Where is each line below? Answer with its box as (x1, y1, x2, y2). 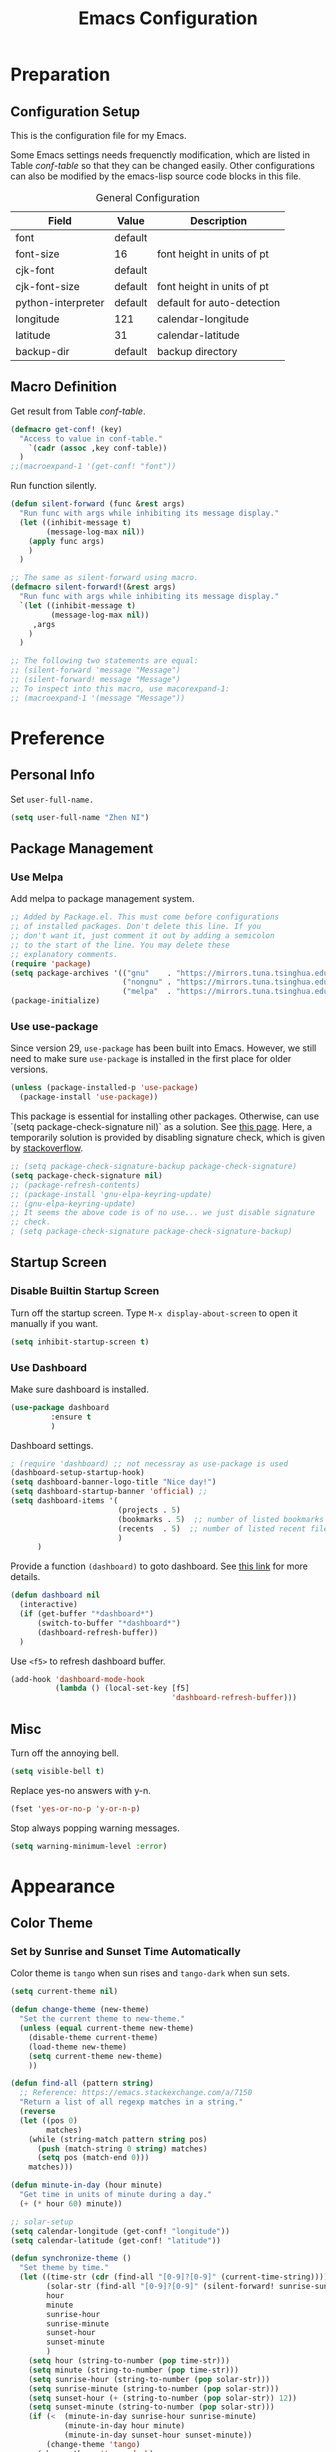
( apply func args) (28, 536, 105, 546)
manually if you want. (10, 1317, 99, 1329)
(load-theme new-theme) (28, 2042, 128, 2052)
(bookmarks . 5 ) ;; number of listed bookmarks (117, 1514, 325, 1524)
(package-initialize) (10, 996, 101, 1006)
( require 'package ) (10, 958, 92, 969)
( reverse (19, 2107, 56, 2117)
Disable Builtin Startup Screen (10, 1284, 160, 1298)
